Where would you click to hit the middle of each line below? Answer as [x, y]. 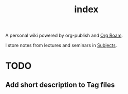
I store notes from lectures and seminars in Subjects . [61, 45]
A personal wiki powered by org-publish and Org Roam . [64, 36]
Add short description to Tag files [60, 85]
